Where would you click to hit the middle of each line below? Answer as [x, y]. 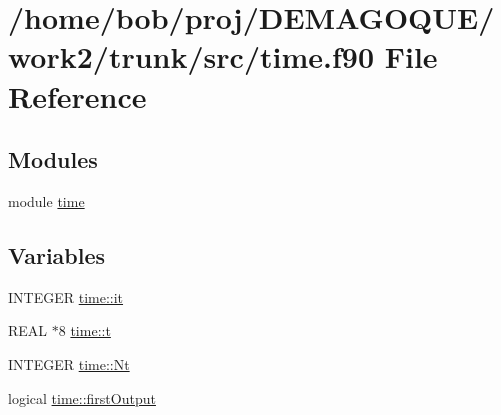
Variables [57, 254]
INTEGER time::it [66, 296]
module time [46, 200]
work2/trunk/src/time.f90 [191, 56]
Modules [53, 159]
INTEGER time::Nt [69, 363]
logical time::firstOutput [82, 397]
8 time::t [84, 330]
